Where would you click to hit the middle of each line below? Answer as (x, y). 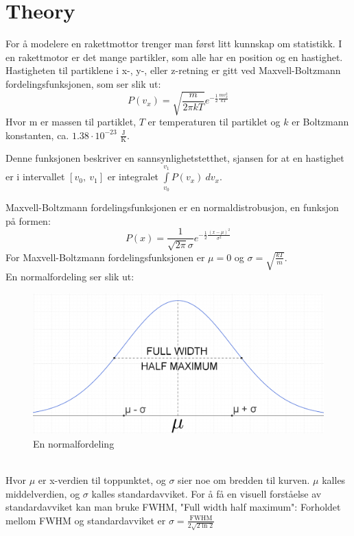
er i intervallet (35, 176)
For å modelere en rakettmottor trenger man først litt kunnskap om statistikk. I (174, 44)
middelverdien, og (43, 493)
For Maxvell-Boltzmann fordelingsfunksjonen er (105, 257)
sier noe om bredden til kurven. (244, 480)
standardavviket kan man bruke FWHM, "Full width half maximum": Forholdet (173, 507)
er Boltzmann (320, 122)
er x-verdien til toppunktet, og (102, 480)
